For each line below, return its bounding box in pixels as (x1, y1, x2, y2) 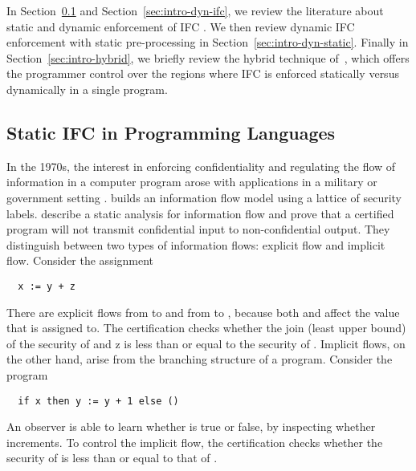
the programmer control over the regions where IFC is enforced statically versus (6, 65, 399, 82)
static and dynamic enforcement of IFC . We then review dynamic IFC (6, 18, 355, 35)
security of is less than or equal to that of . (6, 449, 218, 466)
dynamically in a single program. (6, 80, 168, 97)
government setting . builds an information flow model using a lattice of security (6, 189, 402, 205)
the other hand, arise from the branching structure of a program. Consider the (6, 351, 393, 367)
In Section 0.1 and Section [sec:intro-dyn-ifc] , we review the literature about (6, 2, 384, 18)
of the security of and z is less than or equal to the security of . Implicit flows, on (6, 335, 406, 351)
